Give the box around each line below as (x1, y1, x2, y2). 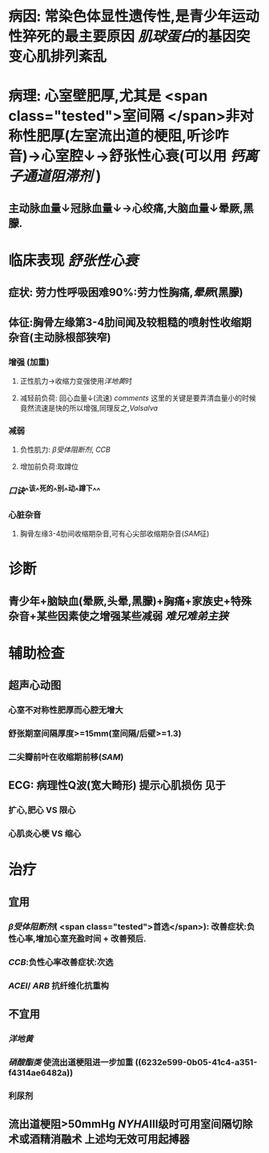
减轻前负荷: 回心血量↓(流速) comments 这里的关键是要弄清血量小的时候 (19, 393, 256, 403)
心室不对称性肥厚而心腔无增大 (8, 705, 124, 716)
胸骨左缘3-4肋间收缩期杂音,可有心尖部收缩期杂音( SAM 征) (19, 529, 210, 538)
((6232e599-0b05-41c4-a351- (134, 1056, 258, 1067)
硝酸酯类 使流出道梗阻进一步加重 (8, 1056, 134, 1067)
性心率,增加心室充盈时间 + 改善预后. (8, 933, 147, 944)
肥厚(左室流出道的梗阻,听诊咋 (36, 127, 229, 145)
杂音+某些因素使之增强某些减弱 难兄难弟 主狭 (8, 609, 229, 623)
